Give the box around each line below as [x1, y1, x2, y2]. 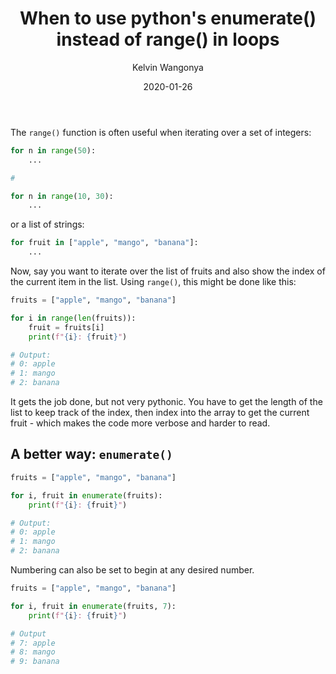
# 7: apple [10, 638, 56, 648]
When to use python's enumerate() [19, 7, 317, 30]
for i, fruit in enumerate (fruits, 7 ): [10, 601, 177, 611]
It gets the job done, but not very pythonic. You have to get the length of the [10, 396, 323, 408]
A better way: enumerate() [10, 446, 173, 463]
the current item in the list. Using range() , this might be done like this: [10, 276, 297, 288]
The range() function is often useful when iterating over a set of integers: [10, 126, 312, 138]
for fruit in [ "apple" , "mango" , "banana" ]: [10, 238, 199, 248]
